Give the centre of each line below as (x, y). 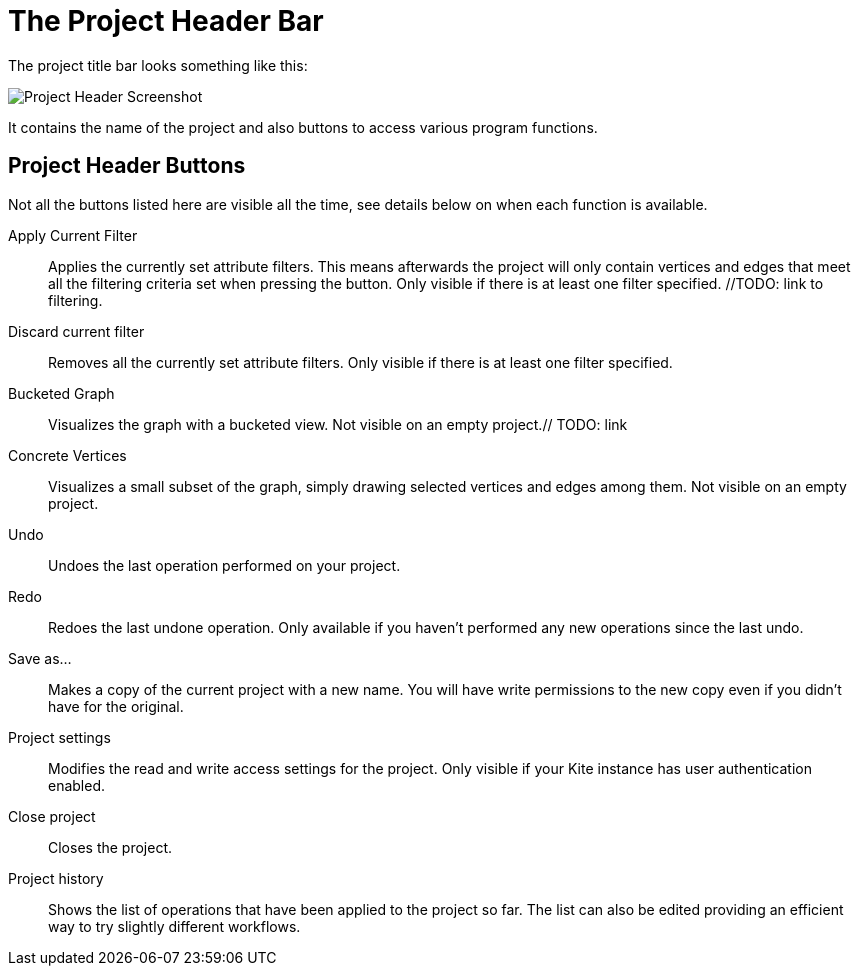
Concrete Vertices (67, 455)
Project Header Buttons (127, 166)
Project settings (59, 737)
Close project (52, 816)
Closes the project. (110, 847)
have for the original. (116, 706)
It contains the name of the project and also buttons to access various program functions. (303, 127)
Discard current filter (76, 331)
